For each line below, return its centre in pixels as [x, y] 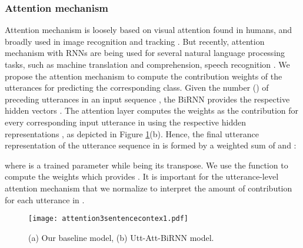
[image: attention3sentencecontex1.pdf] [109, 219]
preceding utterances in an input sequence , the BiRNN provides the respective [147, 99]
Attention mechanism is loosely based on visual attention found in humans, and [149, 30]
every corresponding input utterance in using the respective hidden [125, 122]
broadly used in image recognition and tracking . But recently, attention [135, 41]
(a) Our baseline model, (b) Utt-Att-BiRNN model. [121, 237]
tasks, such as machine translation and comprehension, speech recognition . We [147, 64]
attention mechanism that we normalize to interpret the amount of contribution [149, 188]
